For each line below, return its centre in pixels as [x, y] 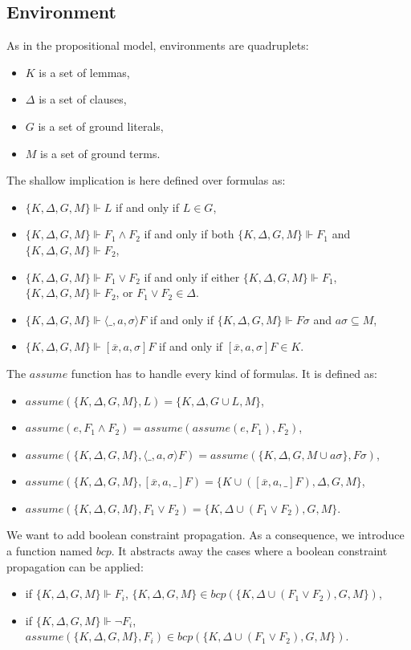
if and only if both [189, 234]
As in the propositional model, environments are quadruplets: [158, 45]
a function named [49, 551]
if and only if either [192, 276]
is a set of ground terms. [100, 153]
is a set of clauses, [83, 99]
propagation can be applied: [75, 566]
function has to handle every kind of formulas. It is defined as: [224, 373]
